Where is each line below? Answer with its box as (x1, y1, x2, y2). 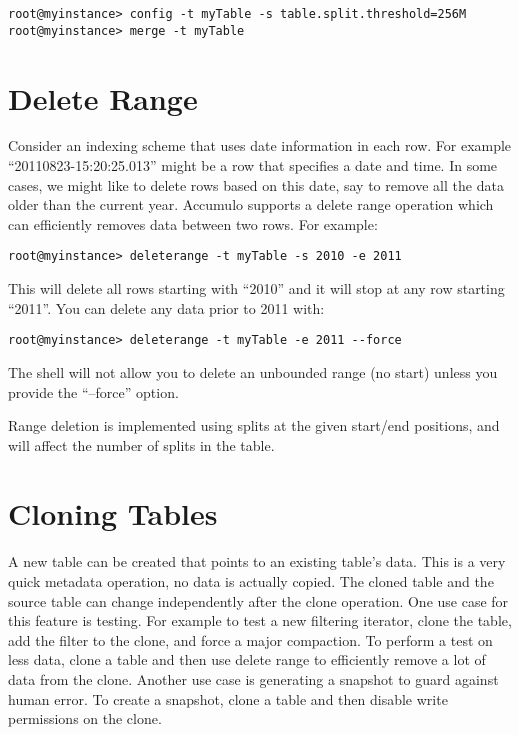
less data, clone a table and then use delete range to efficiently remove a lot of (8, 649, 486, 670)
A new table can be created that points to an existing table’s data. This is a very (8, 551, 506, 572)
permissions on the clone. (8, 708, 162, 729)
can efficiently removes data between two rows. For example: (8, 213, 378, 234)
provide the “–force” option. (8, 381, 179, 402)
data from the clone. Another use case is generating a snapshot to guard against (8, 668, 499, 689)
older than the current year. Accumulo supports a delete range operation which (8, 194, 494, 215)
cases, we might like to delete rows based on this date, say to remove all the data (8, 174, 504, 195)
